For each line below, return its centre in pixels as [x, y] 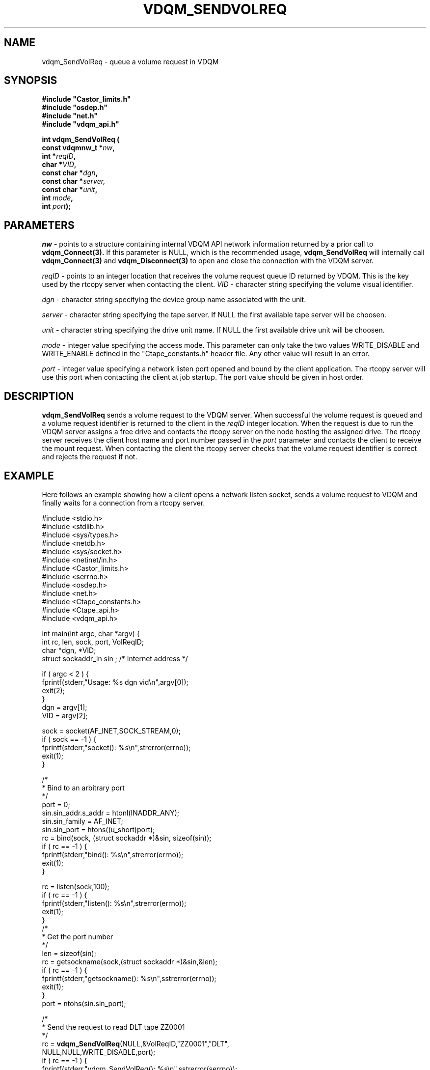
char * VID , [59, 165]
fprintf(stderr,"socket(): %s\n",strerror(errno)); [116, 747]
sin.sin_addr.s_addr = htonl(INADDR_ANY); [111, 813]
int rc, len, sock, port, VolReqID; [93, 642]
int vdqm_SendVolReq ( [81, 140]
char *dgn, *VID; [69, 650]
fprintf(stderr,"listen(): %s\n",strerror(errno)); [114, 903]
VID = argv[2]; [65, 715]
